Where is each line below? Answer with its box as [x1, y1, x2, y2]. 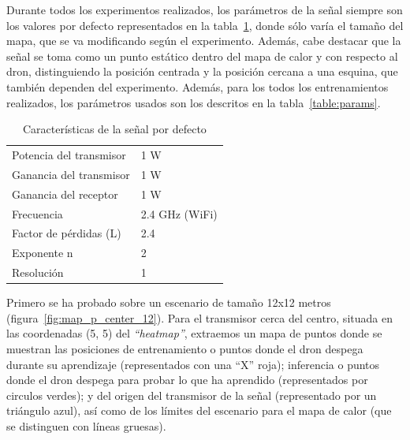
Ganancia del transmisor [12, 166, 130, 182]
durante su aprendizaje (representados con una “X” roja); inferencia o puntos [6, 356, 380, 372]
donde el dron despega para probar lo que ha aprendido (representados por [6, 371, 368, 388]
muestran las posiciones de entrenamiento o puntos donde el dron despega [6, 340, 363, 356]
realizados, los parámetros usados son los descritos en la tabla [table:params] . [6, 94, 381, 110]
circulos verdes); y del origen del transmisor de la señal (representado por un [6, 386, 377, 403]
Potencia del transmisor [12, 147, 126, 162]
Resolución [12, 264, 64, 281]
